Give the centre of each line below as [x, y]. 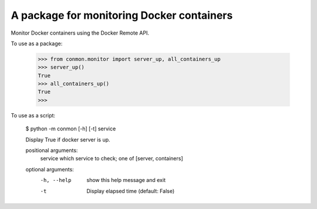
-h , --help [56, 180]
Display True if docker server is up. [68, 139]
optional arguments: [50, 169]
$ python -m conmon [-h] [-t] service [71, 129]
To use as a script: [33, 115]
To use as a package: [37, 43]
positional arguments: [52, 150]
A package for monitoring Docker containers [122, 15]
